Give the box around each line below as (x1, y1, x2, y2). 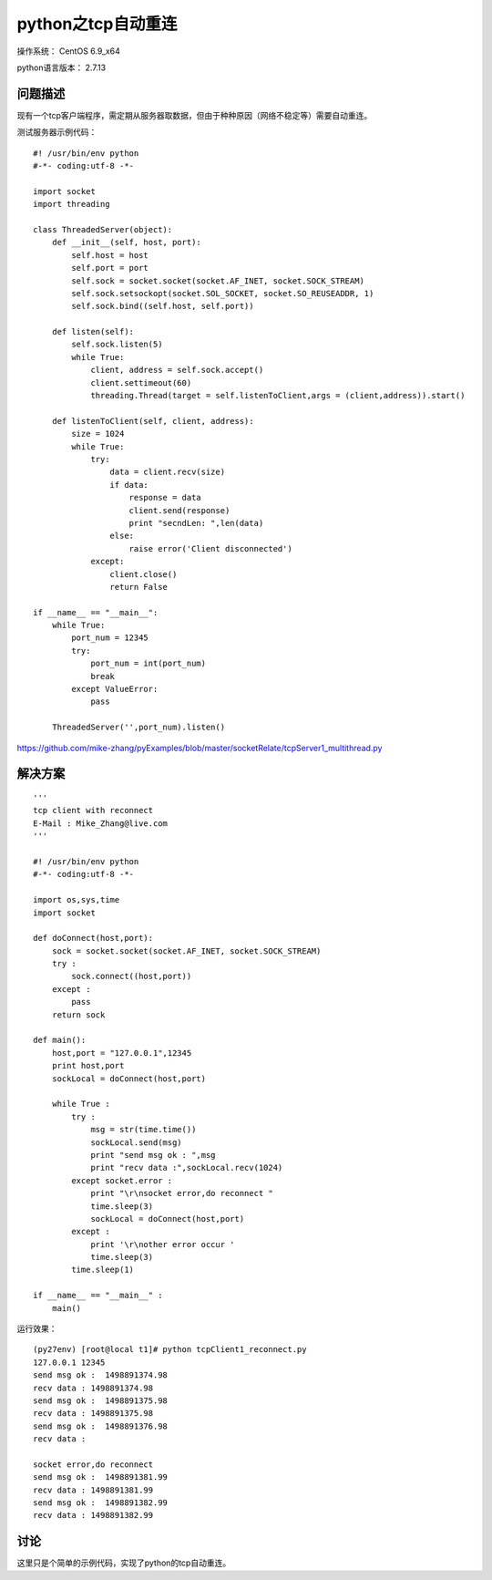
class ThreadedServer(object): (33, 224, 173, 234)
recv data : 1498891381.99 (33, 1484, 154, 1495)
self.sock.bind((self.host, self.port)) (71, 301, 254, 312)
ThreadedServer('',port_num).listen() (51, 722, 226, 733)
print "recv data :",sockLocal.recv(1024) (90, 1162, 283, 1173)
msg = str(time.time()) (90, 1124, 197, 1135)
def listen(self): (51, 326, 135, 337)
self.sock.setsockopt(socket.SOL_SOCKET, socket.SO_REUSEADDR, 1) (71, 288, 374, 298)
